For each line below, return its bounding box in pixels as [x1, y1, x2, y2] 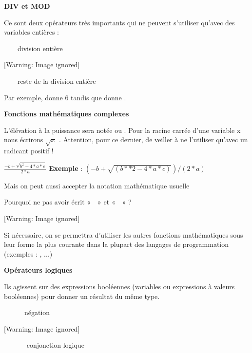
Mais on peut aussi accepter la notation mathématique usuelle [4, 180, 190, 190]
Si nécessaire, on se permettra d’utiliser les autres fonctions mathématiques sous [4, 229, 243, 240]
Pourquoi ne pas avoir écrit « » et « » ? [4, 197, 132, 207]
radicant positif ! [4, 146, 54, 156]
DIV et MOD [4, 1, 50, 11]
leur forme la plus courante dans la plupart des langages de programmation [4, 239, 229, 249]
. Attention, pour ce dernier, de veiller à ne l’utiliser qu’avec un [58, 134, 248, 145]
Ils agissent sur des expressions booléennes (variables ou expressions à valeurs [4, 281, 235, 291]
